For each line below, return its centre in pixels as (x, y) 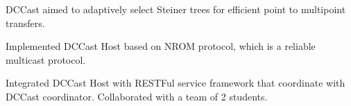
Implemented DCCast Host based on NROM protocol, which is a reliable (161, 46)
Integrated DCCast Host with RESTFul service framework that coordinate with (175, 83)
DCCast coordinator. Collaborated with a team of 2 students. (137, 96)
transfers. (25, 23)
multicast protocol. (46, 59)
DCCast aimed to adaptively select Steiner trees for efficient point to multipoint (176, 9)
